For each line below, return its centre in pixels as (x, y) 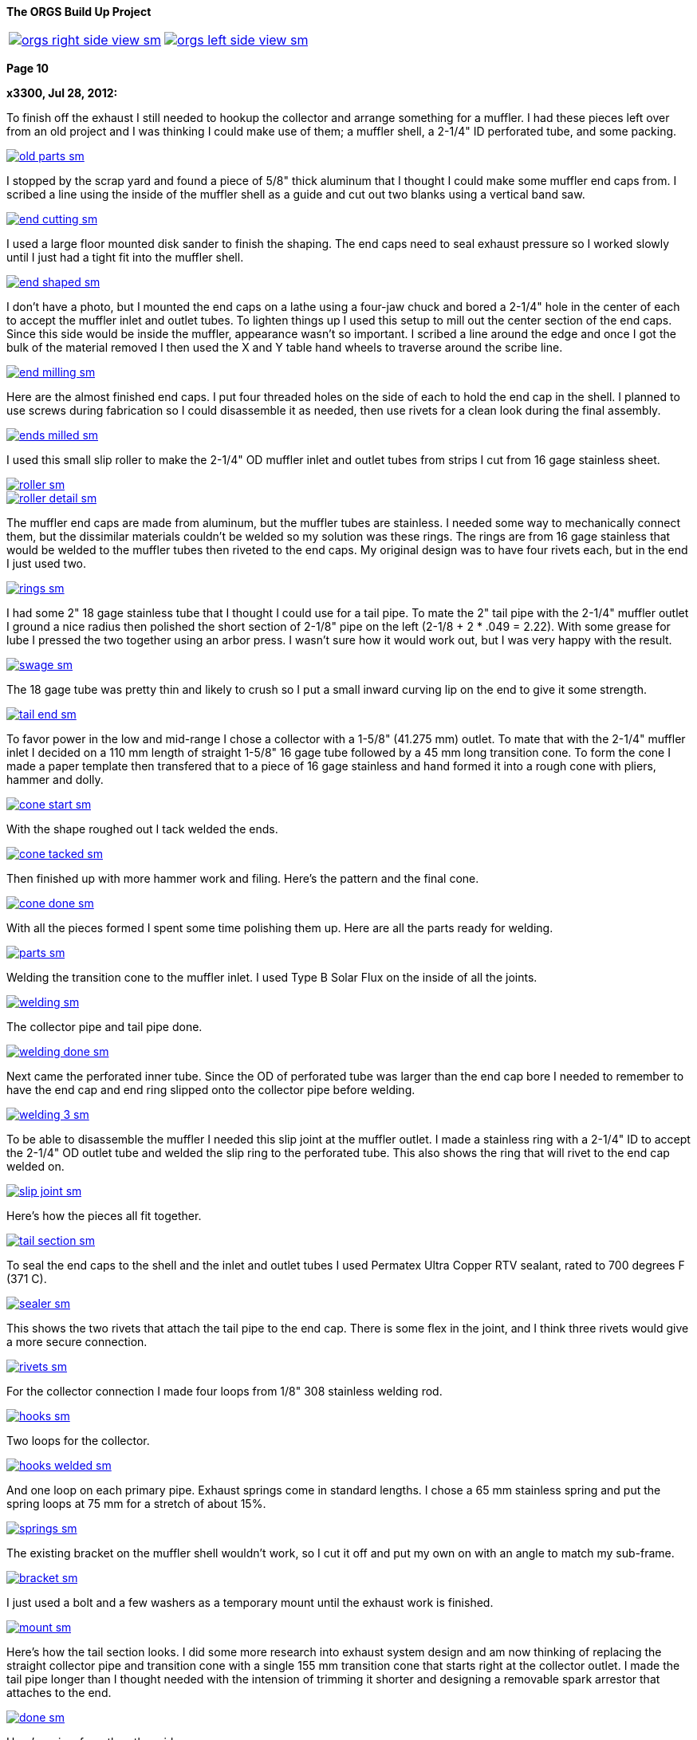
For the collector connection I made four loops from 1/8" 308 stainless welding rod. (224, 1391)
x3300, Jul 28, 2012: (62, 93)
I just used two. (47, 563)
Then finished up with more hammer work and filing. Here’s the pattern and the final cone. (243, 878)
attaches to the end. (59, 1693)
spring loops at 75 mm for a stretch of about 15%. (136, 1504)
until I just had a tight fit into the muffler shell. (125, 257)
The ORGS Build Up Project (79, 12)
